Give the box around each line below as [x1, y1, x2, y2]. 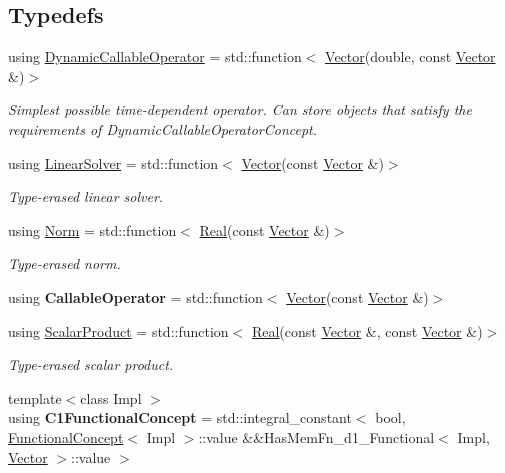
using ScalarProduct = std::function [8, 320, 229, 341]
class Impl [80, 387, 142, 408]
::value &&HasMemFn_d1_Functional [198, 426, 435, 447]
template [8, 387, 62, 408]
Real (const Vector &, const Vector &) [251, 320, 483, 341]
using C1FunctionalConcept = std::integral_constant [8, 407, 352, 428]
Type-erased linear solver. [8, 186, 164, 207]
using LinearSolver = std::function [8, 152, 219, 173]
